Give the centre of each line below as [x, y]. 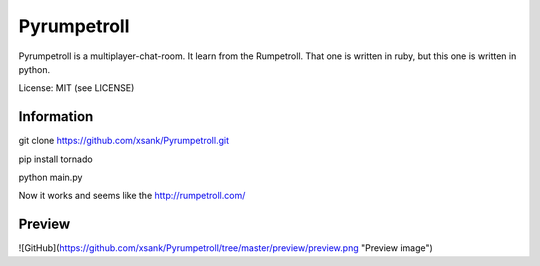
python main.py [50, 177]
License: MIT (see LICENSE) [76, 88]
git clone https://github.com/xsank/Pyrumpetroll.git [124, 141]
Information [56, 116]
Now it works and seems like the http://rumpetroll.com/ [132, 196]
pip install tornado [56, 159]
